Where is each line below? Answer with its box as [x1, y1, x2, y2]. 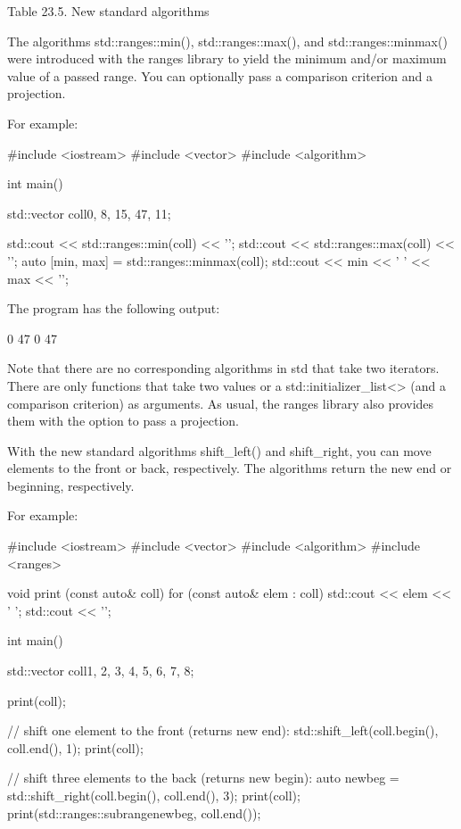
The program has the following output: [7, 299, 220, 318]
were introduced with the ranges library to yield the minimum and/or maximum [7, 49, 447, 68]
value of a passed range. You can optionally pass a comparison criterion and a [7, 66, 432, 85]
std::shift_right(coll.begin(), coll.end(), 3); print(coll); [7, 786, 300, 804]
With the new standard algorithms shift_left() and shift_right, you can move [7, 441, 432, 460]
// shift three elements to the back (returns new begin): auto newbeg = [7, 768, 399, 787]
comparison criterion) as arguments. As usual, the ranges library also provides [7, 394, 434, 412]
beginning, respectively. [7, 476, 135, 494]
